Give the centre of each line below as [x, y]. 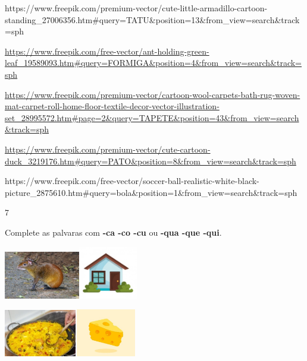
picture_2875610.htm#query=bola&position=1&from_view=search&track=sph [151, 192]
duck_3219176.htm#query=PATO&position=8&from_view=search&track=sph [151, 161]
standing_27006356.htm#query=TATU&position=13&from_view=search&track [152, 19]
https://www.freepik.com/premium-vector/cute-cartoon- [108, 149]
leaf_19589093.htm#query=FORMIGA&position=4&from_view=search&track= [153, 63]
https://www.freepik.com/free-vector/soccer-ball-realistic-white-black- [132, 181]
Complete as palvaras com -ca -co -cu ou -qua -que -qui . [113, 232]
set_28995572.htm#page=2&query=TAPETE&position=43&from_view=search [152, 117]
